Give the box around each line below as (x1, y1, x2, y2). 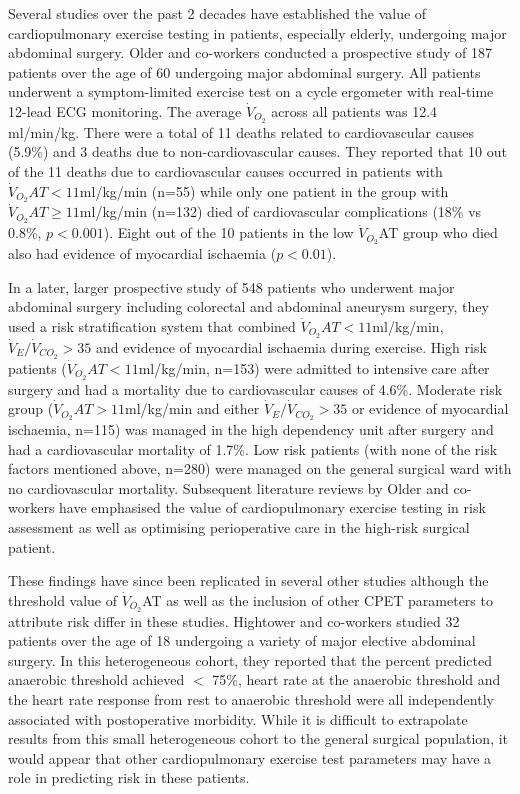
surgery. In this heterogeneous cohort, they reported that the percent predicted (8, 649, 492, 670)
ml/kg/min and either (125, 398, 260, 419)
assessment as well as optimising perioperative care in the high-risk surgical (8, 516, 470, 537)
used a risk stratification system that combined (8, 315, 296, 336)
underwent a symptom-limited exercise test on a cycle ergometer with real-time (8, 81, 494, 102)
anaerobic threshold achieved (8, 669, 185, 690)
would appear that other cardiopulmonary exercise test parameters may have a (8, 747, 492, 768)
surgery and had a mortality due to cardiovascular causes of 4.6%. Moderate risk (8, 378, 503, 399)
